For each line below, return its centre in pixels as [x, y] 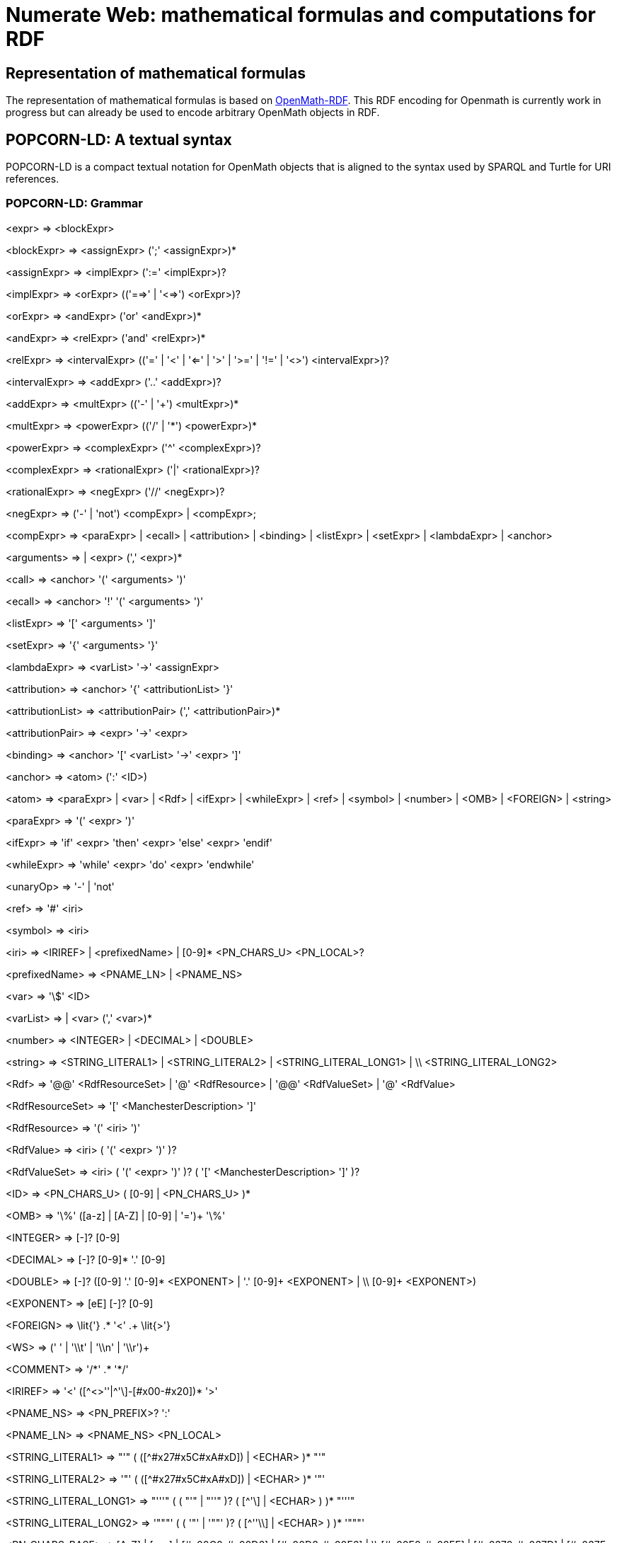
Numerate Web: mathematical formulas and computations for [301, 15]
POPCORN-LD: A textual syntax [119, 139]
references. [33, 179]
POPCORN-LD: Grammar [75, 203]
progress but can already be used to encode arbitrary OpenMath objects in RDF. [193, 113]
